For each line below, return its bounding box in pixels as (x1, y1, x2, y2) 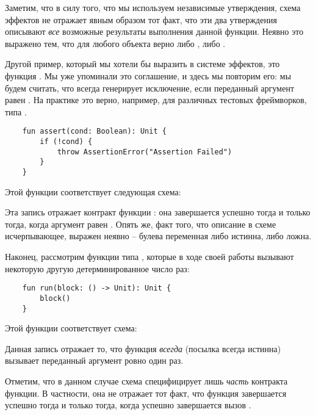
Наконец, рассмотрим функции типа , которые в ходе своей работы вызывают (5, 250, 294, 262)
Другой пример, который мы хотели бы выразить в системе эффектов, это (5, 57, 280, 70)
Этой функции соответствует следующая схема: (5, 185, 181, 198)
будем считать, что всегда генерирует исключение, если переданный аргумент (5, 81, 295, 94)
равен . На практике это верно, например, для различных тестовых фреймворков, (5, 93, 307, 106)
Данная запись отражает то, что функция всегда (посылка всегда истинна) (5, 342, 281, 355)
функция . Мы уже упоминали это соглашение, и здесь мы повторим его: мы (5, 69, 292, 82)
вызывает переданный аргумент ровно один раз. (5, 354, 184, 367)
